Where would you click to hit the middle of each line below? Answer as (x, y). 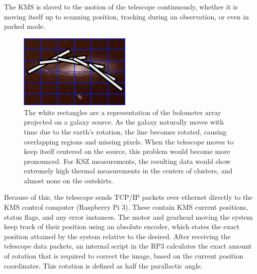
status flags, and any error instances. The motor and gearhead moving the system (128, 216)
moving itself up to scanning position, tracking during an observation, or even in (127, 16)
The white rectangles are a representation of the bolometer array (123, 112)
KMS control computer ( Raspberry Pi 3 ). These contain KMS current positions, (126, 207)
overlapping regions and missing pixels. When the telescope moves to (129, 141)
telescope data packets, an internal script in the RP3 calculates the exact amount (128, 246)
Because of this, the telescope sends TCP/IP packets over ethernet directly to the (128, 197)
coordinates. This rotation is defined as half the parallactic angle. (103, 265)
